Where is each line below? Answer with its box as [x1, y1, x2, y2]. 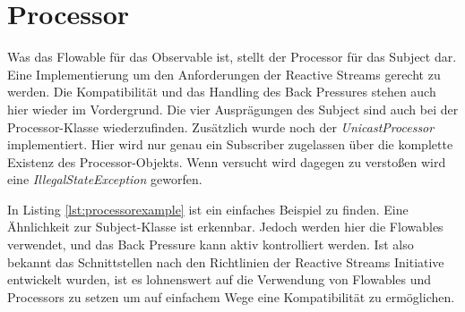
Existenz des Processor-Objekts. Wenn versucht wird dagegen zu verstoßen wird [7, 152, 446, 171]
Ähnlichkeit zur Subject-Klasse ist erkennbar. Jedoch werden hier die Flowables [7, 217, 443, 236]
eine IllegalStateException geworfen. [7, 170, 202, 189]
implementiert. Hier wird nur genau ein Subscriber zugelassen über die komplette [7, 135, 453, 154]
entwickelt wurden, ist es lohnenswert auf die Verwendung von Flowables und [7, 270, 432, 289]
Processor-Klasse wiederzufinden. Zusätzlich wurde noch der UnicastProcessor [7, 117, 435, 136]
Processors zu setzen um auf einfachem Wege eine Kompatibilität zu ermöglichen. [7, 287, 455, 306]
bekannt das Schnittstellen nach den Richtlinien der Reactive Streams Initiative [7, 252, 444, 271]
